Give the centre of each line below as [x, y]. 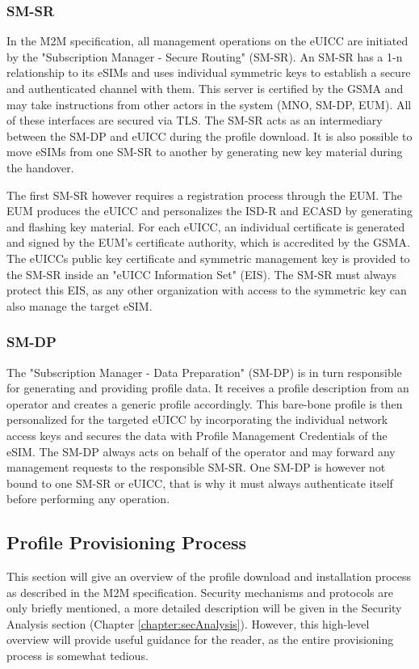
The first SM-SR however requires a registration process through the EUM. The [204, 195]
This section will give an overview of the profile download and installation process [209, 576]
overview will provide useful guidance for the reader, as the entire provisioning [200, 639]
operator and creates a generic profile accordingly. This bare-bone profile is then [205, 403]
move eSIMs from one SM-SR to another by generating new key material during [205, 152]
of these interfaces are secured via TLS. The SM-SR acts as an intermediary [195, 120]
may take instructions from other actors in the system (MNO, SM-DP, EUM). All [209, 104]
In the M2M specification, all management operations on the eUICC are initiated [207, 41]
